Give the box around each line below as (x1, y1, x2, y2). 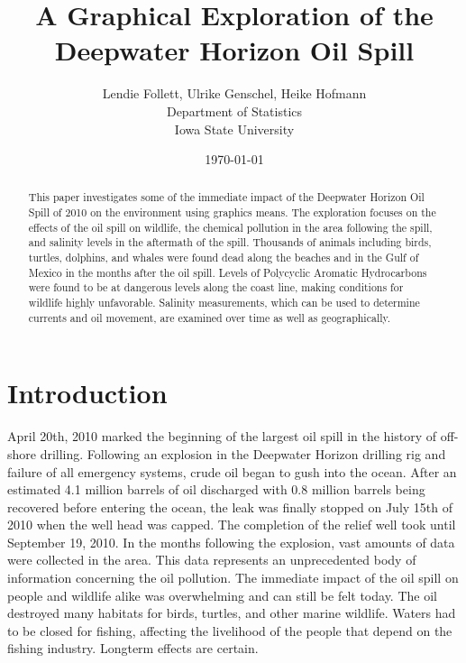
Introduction (7, 374, 168, 411)
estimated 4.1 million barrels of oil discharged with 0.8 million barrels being (7, 480, 425, 499)
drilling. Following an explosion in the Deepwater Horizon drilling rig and (40, 444, 446, 463)
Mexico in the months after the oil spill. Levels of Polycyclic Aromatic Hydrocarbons (28, 264, 427, 280)
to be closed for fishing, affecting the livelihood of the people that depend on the (7, 621, 452, 640)
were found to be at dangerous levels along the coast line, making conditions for (28, 280, 404, 295)
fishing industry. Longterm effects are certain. (7, 639, 259, 658)
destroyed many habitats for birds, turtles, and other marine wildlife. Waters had (7, 603, 456, 622)
